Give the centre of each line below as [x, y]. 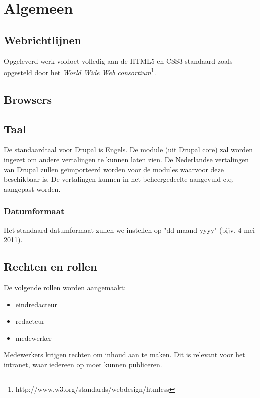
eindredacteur [37, 304]
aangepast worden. [32, 189]
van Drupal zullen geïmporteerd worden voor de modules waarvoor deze [114, 169]
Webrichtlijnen [43, 40]
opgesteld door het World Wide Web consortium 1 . [80, 72]
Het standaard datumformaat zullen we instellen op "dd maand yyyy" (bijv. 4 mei [129, 230]
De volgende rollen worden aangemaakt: [65, 287]
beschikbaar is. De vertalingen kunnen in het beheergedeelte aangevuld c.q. [119, 179]
